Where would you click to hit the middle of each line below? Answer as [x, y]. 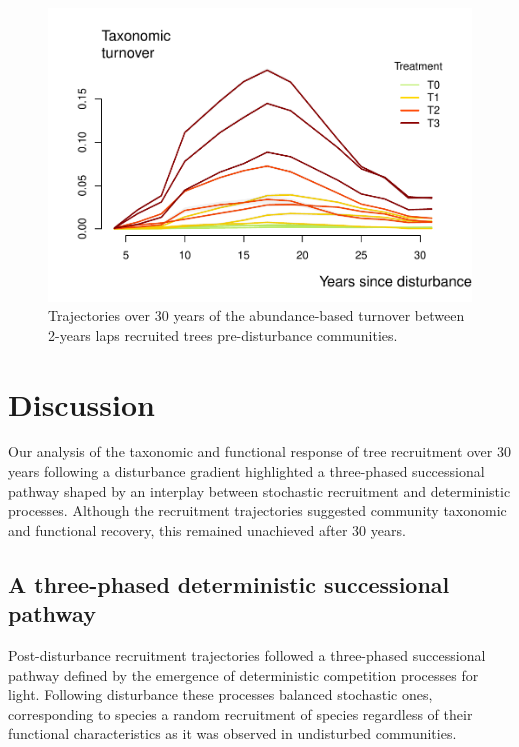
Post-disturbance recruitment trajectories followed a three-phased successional [247, 655]
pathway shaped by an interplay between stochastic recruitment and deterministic [259, 490]
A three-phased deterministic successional [229, 583]
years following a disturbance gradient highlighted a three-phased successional [246, 471]
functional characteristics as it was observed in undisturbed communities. [232, 733]
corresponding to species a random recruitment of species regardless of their [240, 713]
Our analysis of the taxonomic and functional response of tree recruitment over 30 [259, 451]
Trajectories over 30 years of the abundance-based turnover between [256, 315]
